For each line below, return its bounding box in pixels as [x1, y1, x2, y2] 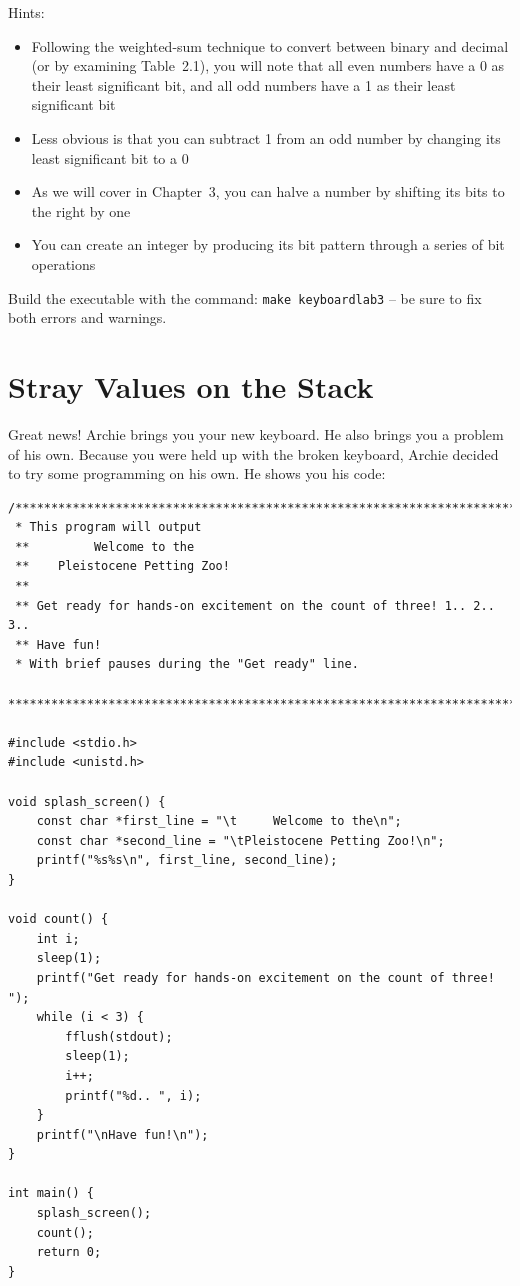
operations [31, 253, 96, 274]
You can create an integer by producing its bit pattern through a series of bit [31, 234, 505, 255]
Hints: [8, 2, 45, 22]
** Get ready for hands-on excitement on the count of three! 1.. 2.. [15, 598, 495, 613]
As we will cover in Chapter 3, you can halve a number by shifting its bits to [31, 181, 505, 202]
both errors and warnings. [8, 307, 167, 328]
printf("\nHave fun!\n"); [36, 1127, 209, 1142]
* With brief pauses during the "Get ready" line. [15, 657, 359, 672]
